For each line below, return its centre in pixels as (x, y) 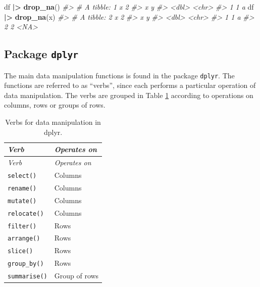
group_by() (26, 264)
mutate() (22, 201)
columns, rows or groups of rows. (55, 105)
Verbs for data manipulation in (53, 122)
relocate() (26, 213)
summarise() (28, 277)
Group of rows (76, 276)
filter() (22, 226)
